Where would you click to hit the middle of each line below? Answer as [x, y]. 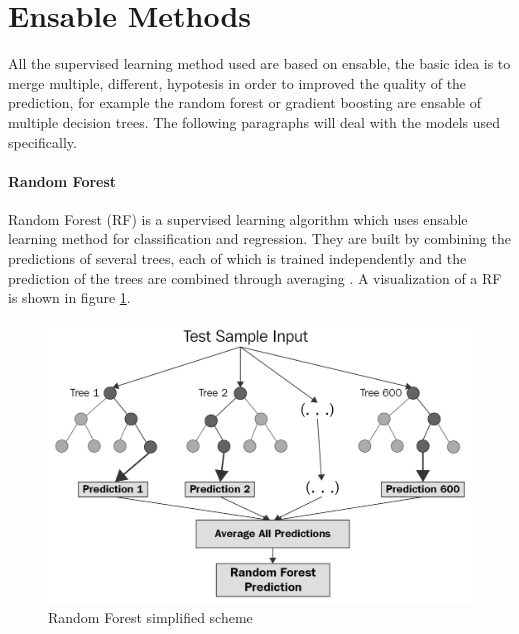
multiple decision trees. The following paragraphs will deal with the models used [254, 121]
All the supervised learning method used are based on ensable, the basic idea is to [259, 63]
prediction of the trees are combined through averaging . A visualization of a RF [255, 277]
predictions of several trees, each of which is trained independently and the [237, 258]
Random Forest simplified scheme [150, 617]
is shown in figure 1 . [69, 297]
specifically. [42, 141]
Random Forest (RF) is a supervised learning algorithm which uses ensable [238, 218]
